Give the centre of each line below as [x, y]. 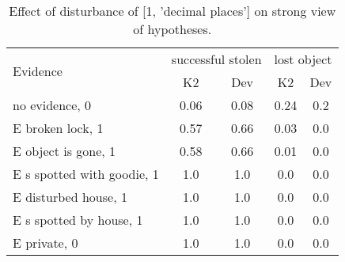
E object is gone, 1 [64, 151]
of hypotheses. [172, 29]
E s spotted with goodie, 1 [86, 174]
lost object [303, 59]
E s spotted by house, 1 [78, 220]
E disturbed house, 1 [70, 197]
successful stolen [216, 59]
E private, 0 [45, 243]
